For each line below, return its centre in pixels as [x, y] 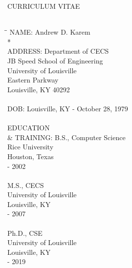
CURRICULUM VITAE [44, 6]
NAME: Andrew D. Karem [50, 32]
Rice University [31, 147]
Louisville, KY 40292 [39, 89]
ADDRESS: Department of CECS [58, 51]
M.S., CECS [26, 185]
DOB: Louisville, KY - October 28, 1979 [68, 108]
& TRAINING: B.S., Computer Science [66, 137]
